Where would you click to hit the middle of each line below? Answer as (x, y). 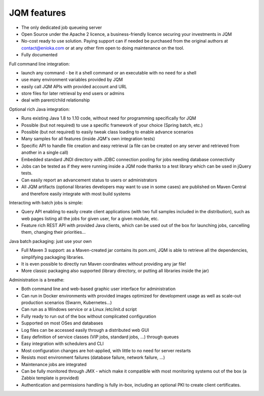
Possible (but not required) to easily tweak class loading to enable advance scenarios (107, 132)
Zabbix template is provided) (50, 378)
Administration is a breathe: (37, 280)
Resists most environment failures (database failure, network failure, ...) (93, 357)
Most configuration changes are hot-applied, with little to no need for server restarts (106, 350)
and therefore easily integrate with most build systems (76, 194)
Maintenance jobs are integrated (54, 364)
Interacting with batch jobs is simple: (46, 202)
